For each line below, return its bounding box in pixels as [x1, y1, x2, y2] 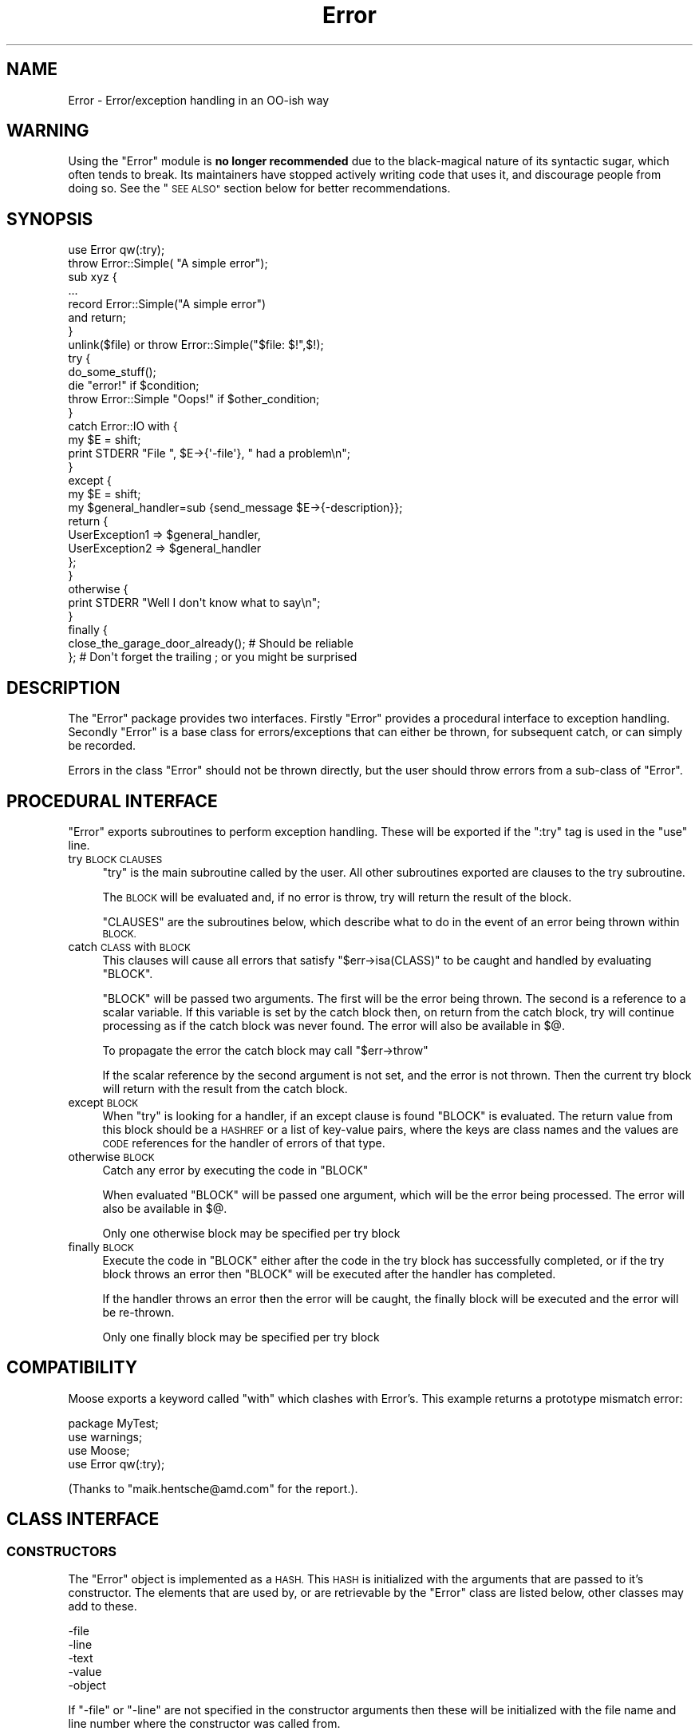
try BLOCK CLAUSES [68, 851, 163, 866]
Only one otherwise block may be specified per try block [102, 1226, 401, 1240]
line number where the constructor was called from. [68, 1717, 341, 1731]
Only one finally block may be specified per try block [102, 1329, 380, 1344]
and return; [68, 311, 127, 325]
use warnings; [68, 1429, 143, 1444]
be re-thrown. [102, 1305, 175, 1319]
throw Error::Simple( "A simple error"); [68, 256, 268, 271]
